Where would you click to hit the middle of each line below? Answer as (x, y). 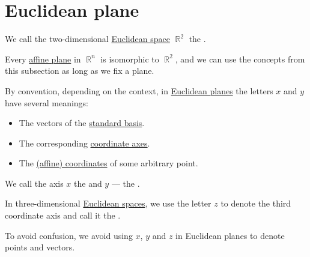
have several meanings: (47, 102)
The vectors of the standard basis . (82, 123)
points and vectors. (40, 247)
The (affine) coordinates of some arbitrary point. (108, 163)
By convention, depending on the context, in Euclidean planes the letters (139, 90)
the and (88, 183)
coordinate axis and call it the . (63, 215)
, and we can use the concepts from (240, 59)
